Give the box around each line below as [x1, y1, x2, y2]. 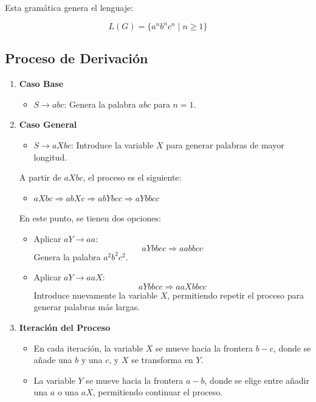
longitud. [33, 150, 67, 163]
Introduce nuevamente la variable [33, 288, 158, 301]
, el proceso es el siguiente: [83, 171, 182, 184]
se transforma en [131, 353, 193, 366]
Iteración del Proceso [19, 321, 111, 334]
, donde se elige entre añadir [204, 373, 309, 386]
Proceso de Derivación [5, 49, 148, 68]
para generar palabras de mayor [166, 139, 284, 151]
